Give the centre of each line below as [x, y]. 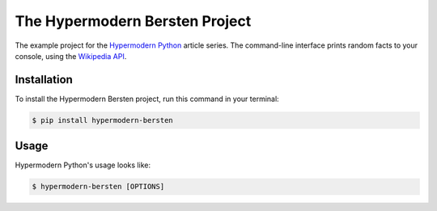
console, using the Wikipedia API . [71, 56]
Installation [44, 80]
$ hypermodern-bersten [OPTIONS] [98, 187]
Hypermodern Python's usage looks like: [83, 165]
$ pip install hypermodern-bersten [102, 120]
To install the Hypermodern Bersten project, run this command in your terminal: [147, 99]
